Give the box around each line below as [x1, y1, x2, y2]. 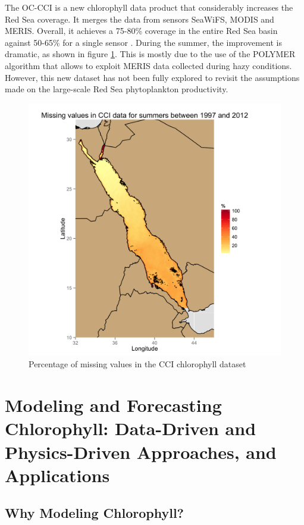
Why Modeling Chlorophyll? [5, 504, 184, 522]
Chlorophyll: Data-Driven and [5, 416, 256, 440]
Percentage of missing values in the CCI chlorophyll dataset [29, 358, 246, 370]
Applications [5, 462, 110, 487]
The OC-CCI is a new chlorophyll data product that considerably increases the [5, 1, 293, 13]
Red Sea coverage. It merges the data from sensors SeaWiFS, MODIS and [5, 12, 274, 25]
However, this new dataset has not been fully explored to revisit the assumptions [5, 71, 300, 83]
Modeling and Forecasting [5, 393, 222, 417]
